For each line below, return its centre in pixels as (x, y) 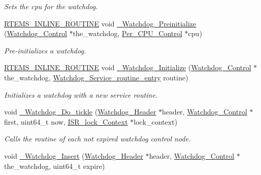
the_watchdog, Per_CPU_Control (128, 33)
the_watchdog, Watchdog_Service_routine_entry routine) (96, 77)
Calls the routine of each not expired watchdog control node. (97, 139)
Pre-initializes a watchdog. (45, 50)
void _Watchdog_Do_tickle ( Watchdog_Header (80, 112)
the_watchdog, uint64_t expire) (55, 166)
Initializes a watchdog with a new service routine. (81, 94)
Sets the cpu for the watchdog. (51, 6)
